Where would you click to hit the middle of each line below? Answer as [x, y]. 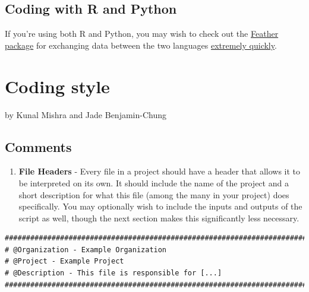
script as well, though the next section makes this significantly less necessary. [159, 218]
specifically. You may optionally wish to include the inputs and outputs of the [160, 206]
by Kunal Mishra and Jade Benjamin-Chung [86, 114]
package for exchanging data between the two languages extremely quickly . [141, 45]
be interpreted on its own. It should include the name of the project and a [154, 182]
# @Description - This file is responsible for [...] [113, 273]
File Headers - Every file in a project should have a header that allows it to [160, 171]
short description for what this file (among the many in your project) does [154, 194]
